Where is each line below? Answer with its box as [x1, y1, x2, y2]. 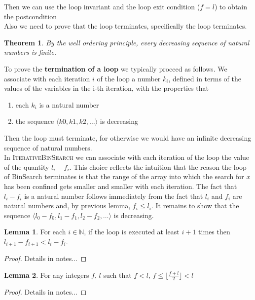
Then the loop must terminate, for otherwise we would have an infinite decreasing [4, 132, 252, 143]
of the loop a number [97, 73, 161, 83]
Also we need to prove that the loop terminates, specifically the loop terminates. [4, 21, 247, 31]
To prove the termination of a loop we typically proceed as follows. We [4, 63, 227, 74]
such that [103, 269, 132, 280]
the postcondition [4, 11, 57, 21]
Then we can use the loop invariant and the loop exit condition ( [4, 1, 200, 11]
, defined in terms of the [168, 73, 241, 83]
